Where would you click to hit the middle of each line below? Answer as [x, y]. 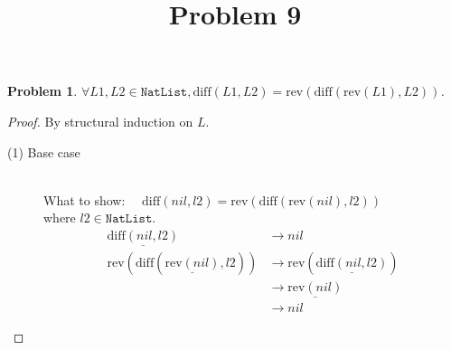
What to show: [85, 199]
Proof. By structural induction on [100, 121]
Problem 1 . [42, 91]
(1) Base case [44, 151]
